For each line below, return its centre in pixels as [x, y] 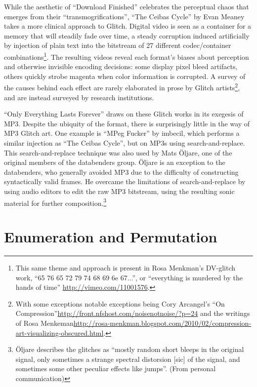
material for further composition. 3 [55, 202]
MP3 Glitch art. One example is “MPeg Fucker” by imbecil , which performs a [122, 133]
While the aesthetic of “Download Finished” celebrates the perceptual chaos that [127, 6]
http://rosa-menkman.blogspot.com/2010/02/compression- [162, 323]
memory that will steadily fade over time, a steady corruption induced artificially [127, 35]
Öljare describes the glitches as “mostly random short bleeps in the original [130, 349]
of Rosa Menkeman [44, 323]
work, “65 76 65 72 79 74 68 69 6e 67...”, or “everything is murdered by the [129, 277]
